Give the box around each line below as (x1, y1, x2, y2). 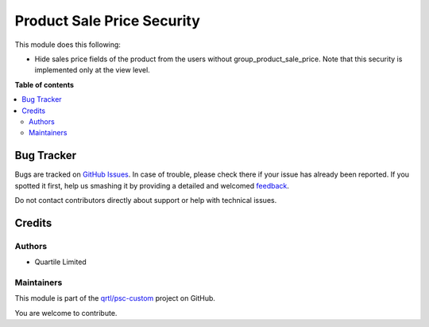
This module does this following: (14, 40, 121, 49)
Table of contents (14, 80, 75, 89)
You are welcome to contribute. (14, 308, 118, 317)
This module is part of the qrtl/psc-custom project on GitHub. (14, 294, 216, 303)
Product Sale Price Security (14, 12, 200, 29)
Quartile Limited (34, 257, 87, 267)
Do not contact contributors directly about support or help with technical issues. (14, 195, 277, 204)
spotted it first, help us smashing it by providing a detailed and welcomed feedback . (14, 181, 290, 190)
